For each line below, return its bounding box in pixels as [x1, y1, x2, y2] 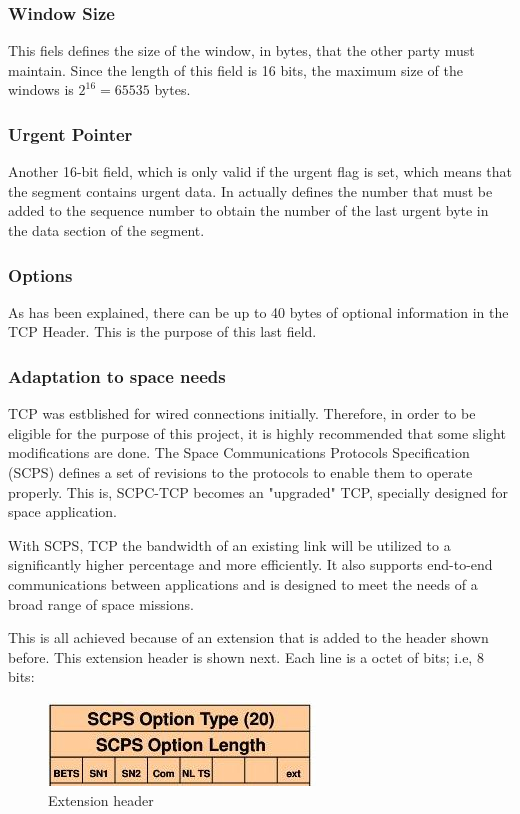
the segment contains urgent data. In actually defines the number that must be [8, 180, 493, 201]
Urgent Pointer [8, 121, 133, 146]
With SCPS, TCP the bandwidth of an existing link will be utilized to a [8, 534, 451, 555]
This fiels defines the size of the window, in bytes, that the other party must [8, 40, 475, 61]
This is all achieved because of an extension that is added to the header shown [8, 627, 489, 648]
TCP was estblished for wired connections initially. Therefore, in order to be [8, 403, 476, 424]
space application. [8, 501, 117, 522]
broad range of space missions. [8, 593, 194, 614]
